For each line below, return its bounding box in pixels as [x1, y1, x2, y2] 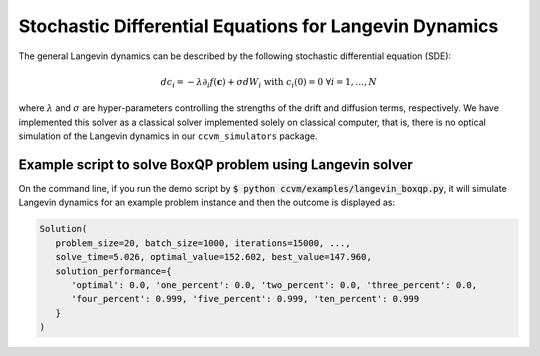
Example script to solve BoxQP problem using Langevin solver [18, 156, 414, 173]
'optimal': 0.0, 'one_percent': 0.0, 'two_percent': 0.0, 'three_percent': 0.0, [71, 279, 478, 290]
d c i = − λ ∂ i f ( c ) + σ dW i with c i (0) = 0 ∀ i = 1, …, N [160, 76, 377, 90]
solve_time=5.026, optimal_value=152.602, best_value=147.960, [55, 251, 372, 263]
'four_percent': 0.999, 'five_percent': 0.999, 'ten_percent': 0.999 [71, 293, 420, 305]
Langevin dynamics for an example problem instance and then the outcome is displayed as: [18, 196, 395, 209]
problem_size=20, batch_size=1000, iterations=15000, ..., [55, 237, 351, 249]
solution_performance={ [55, 265, 172, 277]
